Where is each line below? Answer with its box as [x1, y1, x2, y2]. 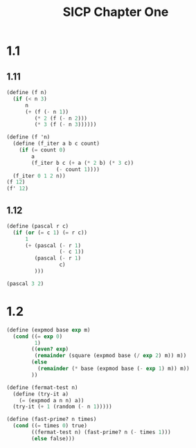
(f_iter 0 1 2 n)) [12, 172, 66, 179]
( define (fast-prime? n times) [6, 416, 97, 423]
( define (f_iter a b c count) [12, 140, 100, 147]
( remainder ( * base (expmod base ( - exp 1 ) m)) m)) [37, 365, 190, 372]
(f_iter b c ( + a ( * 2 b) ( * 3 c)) [31, 159, 134, 166]
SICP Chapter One [62, 4, 169, 20]
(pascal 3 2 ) [6, 280, 44, 287]
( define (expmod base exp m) [6, 326, 91, 333]
